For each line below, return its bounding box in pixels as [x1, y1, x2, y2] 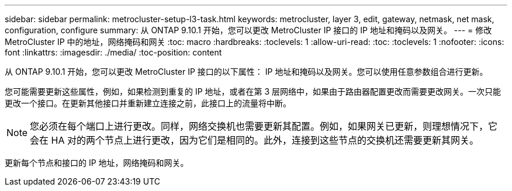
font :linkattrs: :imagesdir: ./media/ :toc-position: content [5, 47, 222, 57]
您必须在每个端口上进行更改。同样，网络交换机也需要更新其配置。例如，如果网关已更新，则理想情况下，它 [30, 120, 498, 132]
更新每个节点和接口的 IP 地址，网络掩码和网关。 [5, 158, 189, 168]
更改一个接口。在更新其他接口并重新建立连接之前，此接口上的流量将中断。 [5, 98, 291, 108]
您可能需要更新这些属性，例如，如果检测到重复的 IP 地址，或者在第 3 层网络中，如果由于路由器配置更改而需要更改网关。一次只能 [5, 86, 501, 96]
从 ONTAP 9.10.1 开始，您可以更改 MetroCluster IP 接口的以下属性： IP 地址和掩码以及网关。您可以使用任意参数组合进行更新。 [5, 67, 488, 77]
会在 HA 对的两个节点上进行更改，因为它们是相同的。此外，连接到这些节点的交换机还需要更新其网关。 [30, 134, 479, 146]
